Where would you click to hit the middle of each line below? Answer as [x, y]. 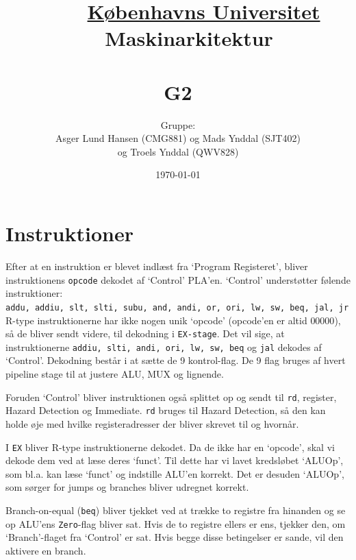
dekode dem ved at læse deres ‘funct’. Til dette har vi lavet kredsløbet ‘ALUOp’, [175, 460]
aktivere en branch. [46, 550]
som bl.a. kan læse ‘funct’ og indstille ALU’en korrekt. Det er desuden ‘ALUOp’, [175, 473]
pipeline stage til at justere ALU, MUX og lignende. [115, 374]
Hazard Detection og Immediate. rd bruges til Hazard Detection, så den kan [166, 410]
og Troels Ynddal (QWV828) [178, 151]
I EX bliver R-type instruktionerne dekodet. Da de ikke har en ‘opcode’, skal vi [170, 447]
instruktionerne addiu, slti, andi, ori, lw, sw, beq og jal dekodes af [164, 346]
